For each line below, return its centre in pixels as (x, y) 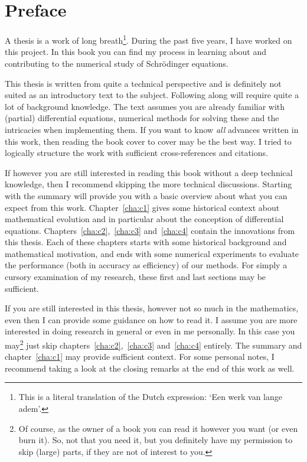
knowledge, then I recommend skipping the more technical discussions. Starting (148, 184)
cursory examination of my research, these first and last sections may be (135, 277)
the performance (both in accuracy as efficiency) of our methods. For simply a (146, 265)
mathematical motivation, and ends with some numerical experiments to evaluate (152, 253)
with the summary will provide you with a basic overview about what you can (146, 195)
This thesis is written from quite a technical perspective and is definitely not (143, 83)
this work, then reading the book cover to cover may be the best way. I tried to (148, 141)
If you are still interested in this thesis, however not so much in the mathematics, (152, 308)
